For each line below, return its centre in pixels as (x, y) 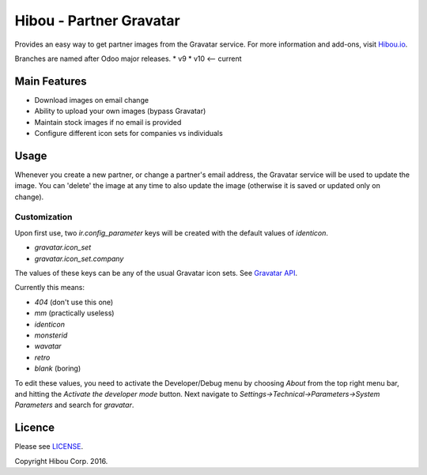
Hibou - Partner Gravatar (98, 21)
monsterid (51, 335)
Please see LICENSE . (49, 447)
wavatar (48, 346)
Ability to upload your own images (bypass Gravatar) (120, 111)
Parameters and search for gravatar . (74, 405)
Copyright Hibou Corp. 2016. (61, 461)
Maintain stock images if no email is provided (108, 122)
